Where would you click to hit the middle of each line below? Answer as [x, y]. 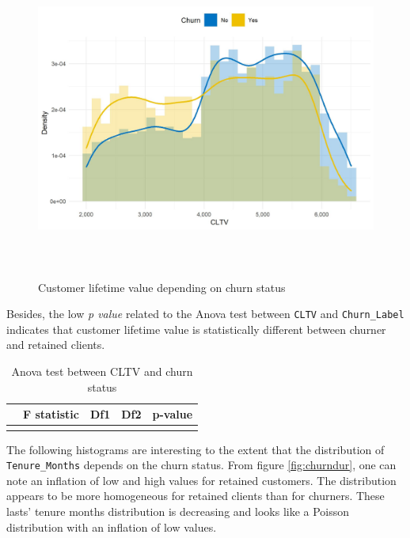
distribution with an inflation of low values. [112, 527]
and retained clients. [56, 345]
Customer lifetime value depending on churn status [162, 287]
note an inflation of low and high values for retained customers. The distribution [201, 480]
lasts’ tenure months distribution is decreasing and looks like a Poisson [178, 511]
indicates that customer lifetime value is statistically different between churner [196, 329]
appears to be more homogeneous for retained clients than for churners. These [196, 496]
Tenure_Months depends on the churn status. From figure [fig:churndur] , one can [201, 465]
